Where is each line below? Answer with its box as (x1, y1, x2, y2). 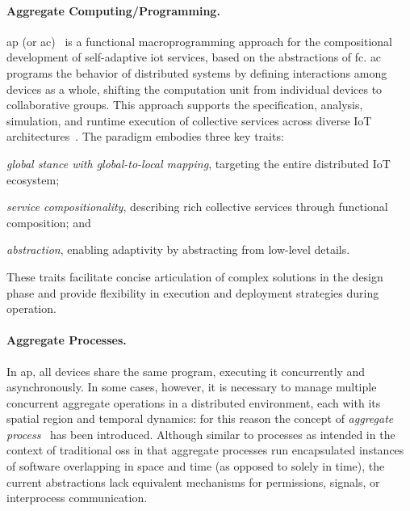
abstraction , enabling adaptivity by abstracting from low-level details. (6, 241, 350, 258)
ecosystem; (6, 171, 60, 188)
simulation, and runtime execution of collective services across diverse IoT (6, 112, 372, 129)
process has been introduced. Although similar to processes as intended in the (6, 425, 395, 442)
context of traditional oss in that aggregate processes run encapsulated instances (6, 441, 404, 458)
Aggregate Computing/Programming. (6, 2, 220, 19)
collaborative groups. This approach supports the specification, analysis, (6, 96, 363, 113)
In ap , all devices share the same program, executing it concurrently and (6, 362, 366, 379)
